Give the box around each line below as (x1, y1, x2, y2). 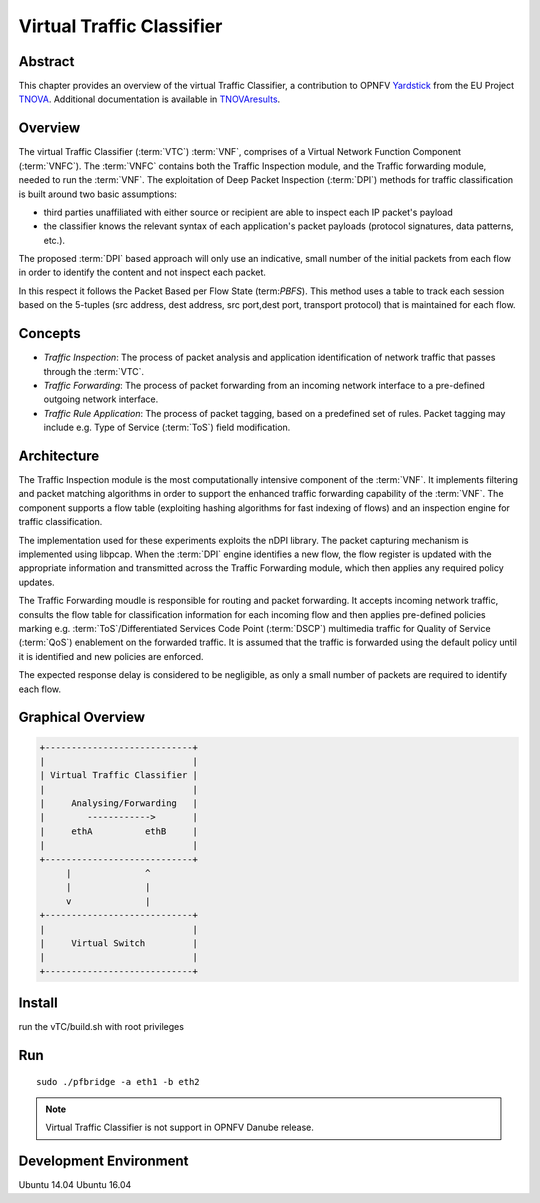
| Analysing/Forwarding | (39, 798, 199, 809)
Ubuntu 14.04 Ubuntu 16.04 (18, 1179, 132, 1191)
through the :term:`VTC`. (43, 365, 145, 377)
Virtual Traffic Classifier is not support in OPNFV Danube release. (45, 1121, 314, 1134)
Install (18, 995, 59, 1012)
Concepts (18, 325, 81, 342)
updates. (18, 576, 55, 588)
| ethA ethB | (39, 825, 199, 837)
